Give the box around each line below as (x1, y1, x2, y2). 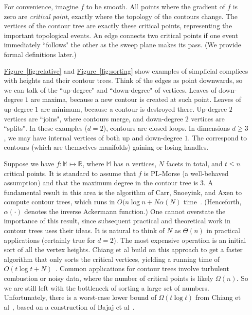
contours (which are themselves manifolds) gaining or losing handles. (4, 142, 209, 152)
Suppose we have (4, 158, 54, 168)
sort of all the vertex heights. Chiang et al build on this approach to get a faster (4, 244, 243, 255)
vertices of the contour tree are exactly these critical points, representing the (4, 20, 232, 31)
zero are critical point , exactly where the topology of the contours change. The (4, 11, 238, 21)
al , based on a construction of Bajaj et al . (4, 301, 135, 312)
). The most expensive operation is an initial (113, 235, 246, 245)
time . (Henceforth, (183, 197, 242, 207)
